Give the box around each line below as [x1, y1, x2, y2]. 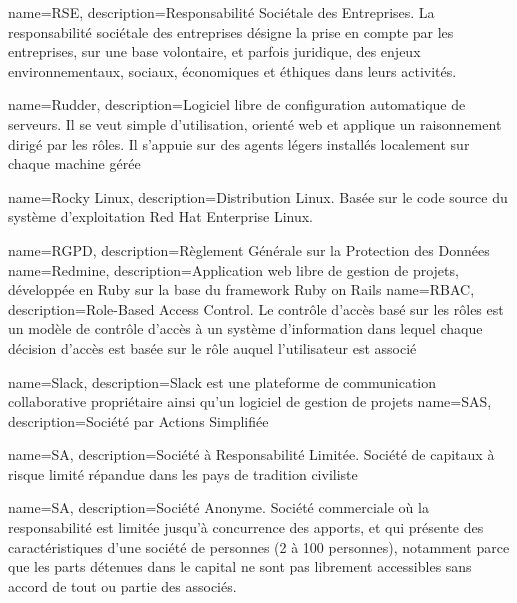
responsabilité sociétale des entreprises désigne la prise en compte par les [8, 21, 454, 42]
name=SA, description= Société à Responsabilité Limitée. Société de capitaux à [8, 444, 495, 465]
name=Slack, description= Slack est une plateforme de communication [8, 371, 437, 392]
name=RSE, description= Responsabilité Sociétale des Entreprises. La [8, 2, 435, 22]
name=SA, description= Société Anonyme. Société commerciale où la [8, 497, 429, 518]
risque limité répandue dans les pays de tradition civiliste [8, 463, 358, 484]
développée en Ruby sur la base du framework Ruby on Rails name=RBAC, [8, 279, 475, 300]
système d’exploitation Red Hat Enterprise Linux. [8, 206, 314, 227]
